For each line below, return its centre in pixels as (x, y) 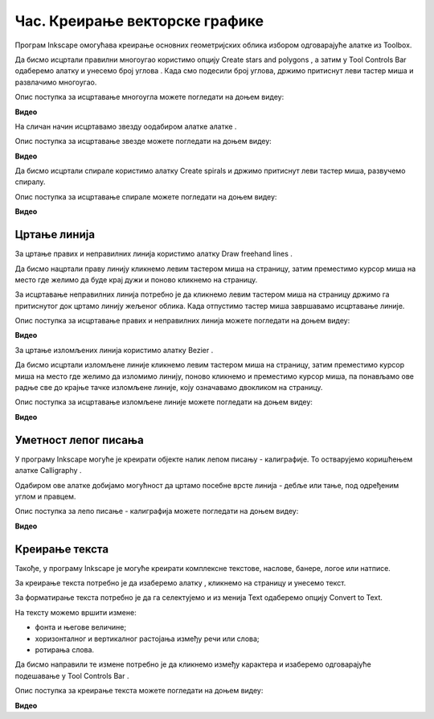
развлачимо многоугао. (56, 82)
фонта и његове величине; (81, 627)
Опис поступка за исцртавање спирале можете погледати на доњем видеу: (146, 196)
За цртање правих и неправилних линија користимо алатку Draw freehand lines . (154, 254)
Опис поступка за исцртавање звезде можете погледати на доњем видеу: (143, 142)
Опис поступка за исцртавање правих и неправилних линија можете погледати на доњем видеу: (182, 321)
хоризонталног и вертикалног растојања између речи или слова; (147, 639)
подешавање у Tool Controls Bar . (72, 676)
